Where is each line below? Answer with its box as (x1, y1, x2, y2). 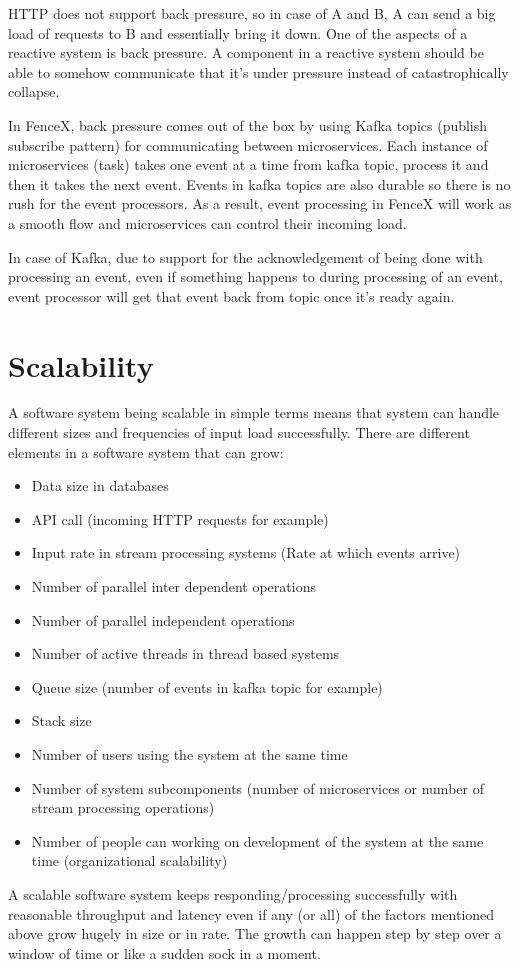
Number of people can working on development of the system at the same (31, 830, 484, 851)
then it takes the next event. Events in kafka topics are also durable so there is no (8, 173, 511, 194)
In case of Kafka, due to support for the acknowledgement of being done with (8, 246, 483, 267)
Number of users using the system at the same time (31, 743, 348, 764)
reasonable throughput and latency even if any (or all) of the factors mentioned (8, 903, 495, 924)
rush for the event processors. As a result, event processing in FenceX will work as (8, 193, 512, 214)
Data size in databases (31, 475, 169, 496)
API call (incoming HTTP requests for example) (31, 508, 329, 529)
